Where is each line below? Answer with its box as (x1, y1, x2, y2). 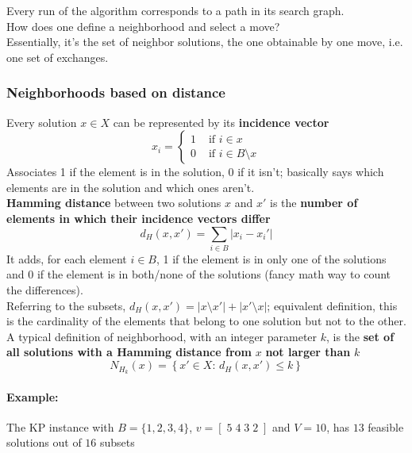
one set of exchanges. (6, 48, 109, 65)
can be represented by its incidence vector (113, 113, 329, 130)
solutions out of (6, 434, 82, 451)
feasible (368, 418, 404, 435)
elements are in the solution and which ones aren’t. (6, 179, 255, 195)
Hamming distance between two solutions (6, 194, 221, 211)
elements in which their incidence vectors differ (6, 209, 271, 226)
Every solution (6, 113, 77, 130)
